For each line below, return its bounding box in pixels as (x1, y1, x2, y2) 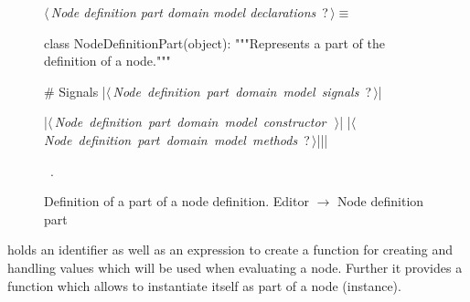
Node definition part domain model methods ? (44, 130, 310, 149)
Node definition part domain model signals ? (112, 81, 372, 100)
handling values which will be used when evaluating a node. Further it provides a (7, 257, 463, 276)
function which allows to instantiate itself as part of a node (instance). (7, 276, 401, 295)
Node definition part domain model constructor (54, 112, 326, 131)
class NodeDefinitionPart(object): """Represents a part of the (44, 33, 385, 52)
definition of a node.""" (44, 51, 171, 70)
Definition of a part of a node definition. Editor (44, 192, 309, 211)
